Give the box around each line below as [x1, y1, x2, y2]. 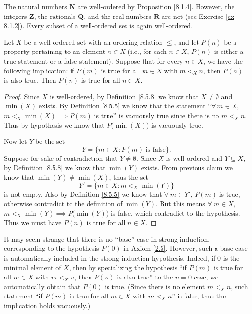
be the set [35, 136, 65, 146]
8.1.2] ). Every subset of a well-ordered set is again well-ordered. [4, 20, 193, 31]
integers [4, 11, 27, 21]
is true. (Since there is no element [105, 281, 205, 291]
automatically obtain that [4, 281, 81, 291]
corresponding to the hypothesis [4, 243, 99, 253]
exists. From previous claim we [141, 162, 233, 173]
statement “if [4, 291, 43, 301]
